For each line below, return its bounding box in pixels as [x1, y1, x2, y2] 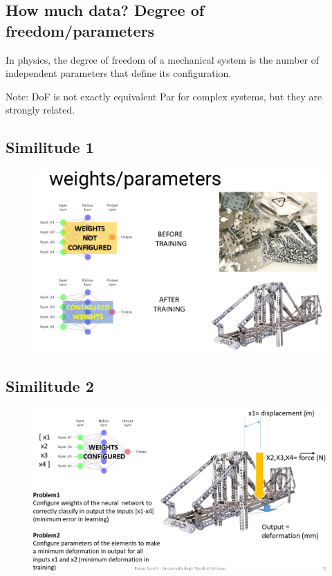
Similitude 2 [6, 375, 94, 396]
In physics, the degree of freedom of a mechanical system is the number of [6, 52, 320, 66]
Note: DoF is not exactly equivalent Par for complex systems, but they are [6, 89, 322, 103]
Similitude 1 [6, 136, 94, 158]
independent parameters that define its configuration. [6, 66, 232, 80]
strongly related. [6, 102, 75, 117]
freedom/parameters [6, 19, 155, 41]
